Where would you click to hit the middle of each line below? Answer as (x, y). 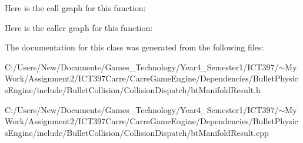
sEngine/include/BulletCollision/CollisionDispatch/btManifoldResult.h (133, 89)
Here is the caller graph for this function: (79, 27)
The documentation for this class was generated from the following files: (134, 47)
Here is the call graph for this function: (75, 8)
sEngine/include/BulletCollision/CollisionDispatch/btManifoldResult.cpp (137, 132)
